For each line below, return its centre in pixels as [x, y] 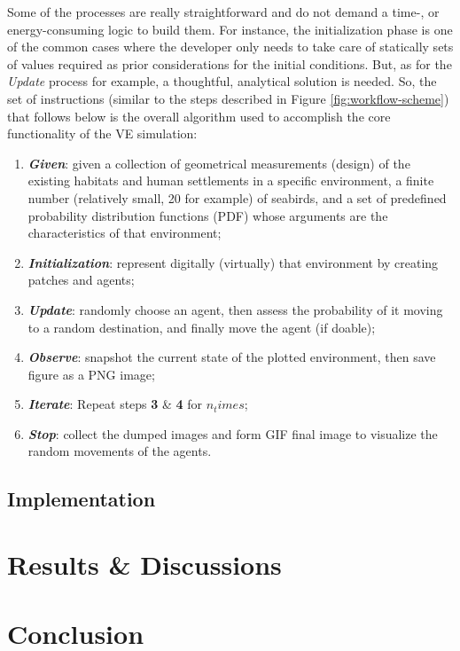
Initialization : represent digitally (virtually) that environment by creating [233, 262]
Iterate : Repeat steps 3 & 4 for [115, 404]
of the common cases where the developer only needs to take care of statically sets [230, 47]
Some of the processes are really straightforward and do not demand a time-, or [223, 12]
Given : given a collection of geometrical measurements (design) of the [219, 163]
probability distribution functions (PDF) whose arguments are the [208, 215]
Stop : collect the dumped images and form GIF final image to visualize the [233, 433]
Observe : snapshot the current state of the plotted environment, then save [232, 357]
